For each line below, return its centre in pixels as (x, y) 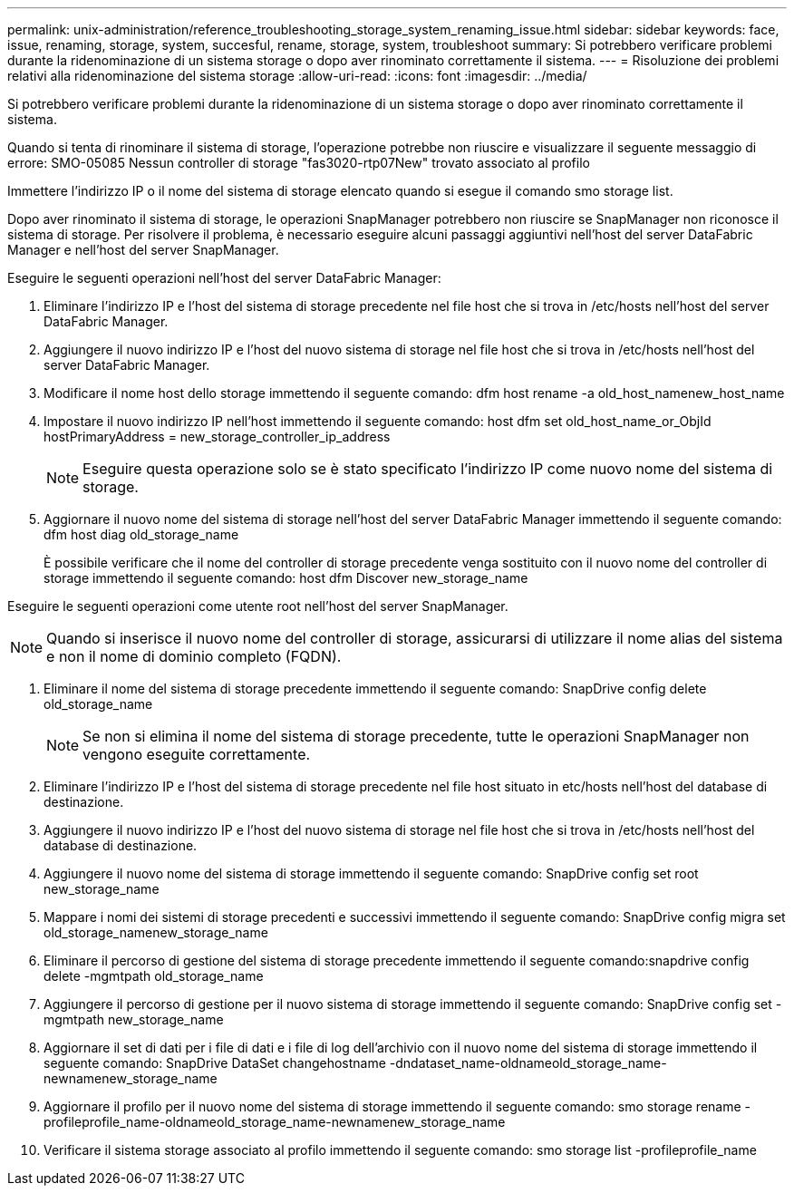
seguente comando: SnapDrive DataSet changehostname (215, 1063)
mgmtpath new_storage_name (134, 1019)
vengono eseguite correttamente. (197, 754)
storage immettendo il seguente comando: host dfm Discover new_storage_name (286, 578)
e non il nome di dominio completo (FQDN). (194, 656)
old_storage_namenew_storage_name (156, 932)
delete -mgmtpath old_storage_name (154, 976)
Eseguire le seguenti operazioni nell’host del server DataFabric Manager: (224, 278)
